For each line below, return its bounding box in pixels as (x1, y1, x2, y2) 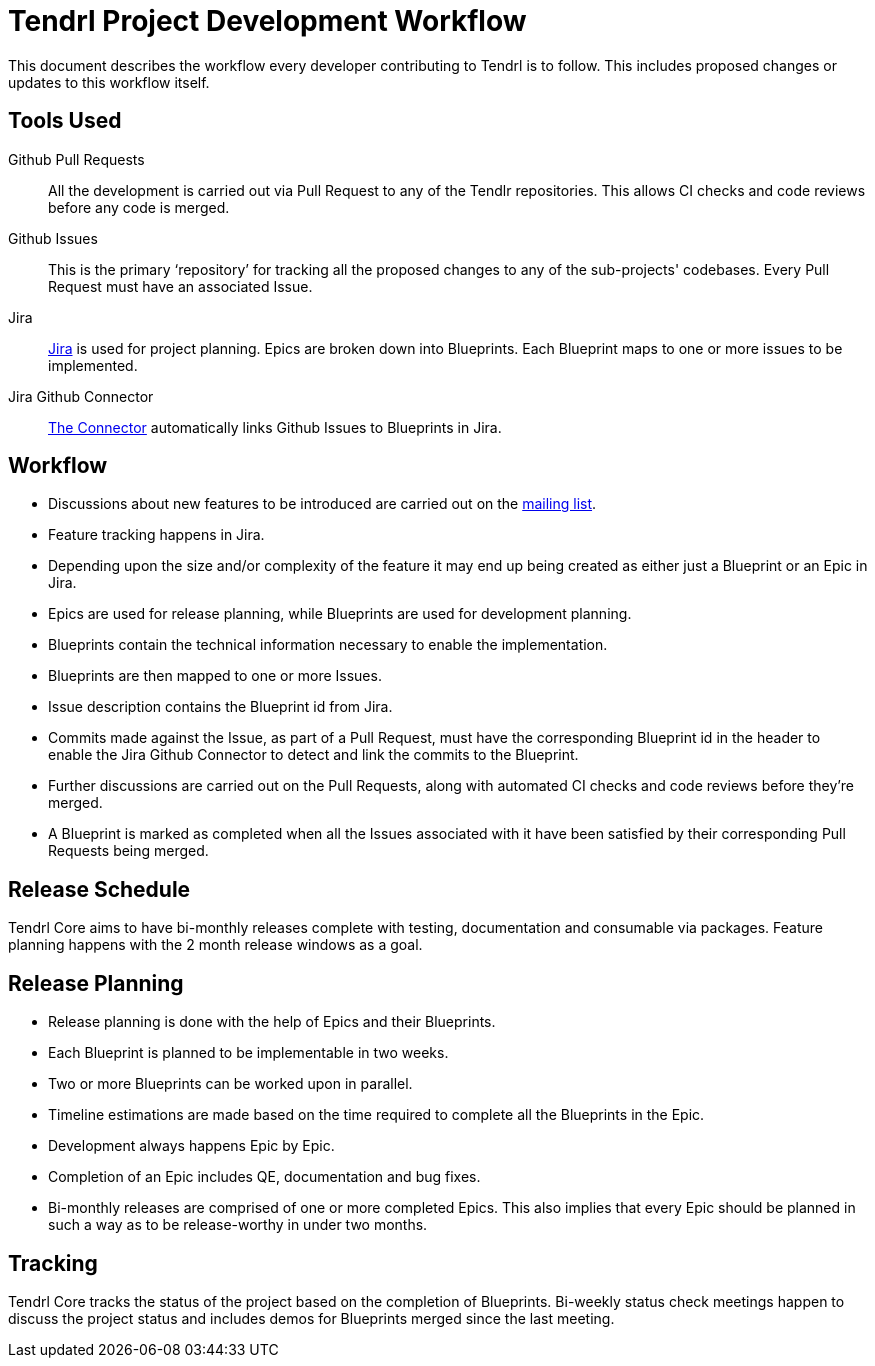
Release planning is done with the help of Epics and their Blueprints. (48, 1013, 496, 1031)
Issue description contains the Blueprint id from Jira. (48, 698, 393, 716)
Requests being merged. (48, 842, 209, 860)
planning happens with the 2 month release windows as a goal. (8, 936, 423, 954)
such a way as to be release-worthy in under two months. (48, 1216, 428, 1234)
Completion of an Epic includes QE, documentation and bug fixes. (48, 1168, 481, 1186)
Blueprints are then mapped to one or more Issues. (48, 667, 382, 685)
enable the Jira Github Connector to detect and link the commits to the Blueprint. (48, 746, 579, 764)
